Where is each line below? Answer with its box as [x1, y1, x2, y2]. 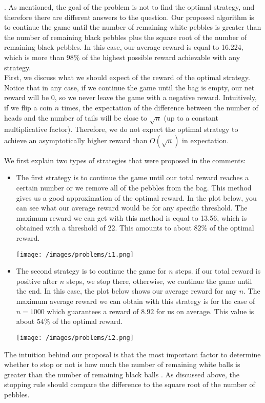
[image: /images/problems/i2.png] [16, 334, 134, 341]
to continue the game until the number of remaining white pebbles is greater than [4, 22, 261, 32]
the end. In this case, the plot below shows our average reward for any [16, 285, 237, 296]
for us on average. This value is [156, 305, 254, 316]
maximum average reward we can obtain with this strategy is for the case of [16, 296, 255, 306]
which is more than [4, 51, 65, 62]
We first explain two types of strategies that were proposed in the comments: [4, 155, 246, 165]
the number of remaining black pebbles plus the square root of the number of [4, 31, 247, 42]
